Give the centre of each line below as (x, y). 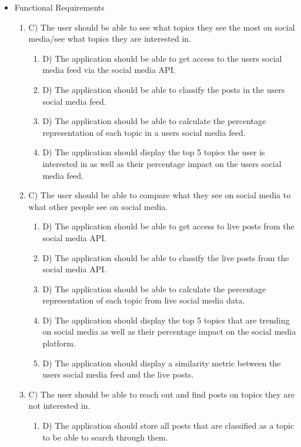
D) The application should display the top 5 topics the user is (154, 152)
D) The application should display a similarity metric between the (162, 363)
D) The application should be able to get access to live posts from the (168, 226)
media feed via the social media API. (109, 70)
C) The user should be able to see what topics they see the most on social (162, 27)
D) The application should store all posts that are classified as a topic (168, 426)
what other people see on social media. (98, 206)
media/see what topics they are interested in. (110, 39)
